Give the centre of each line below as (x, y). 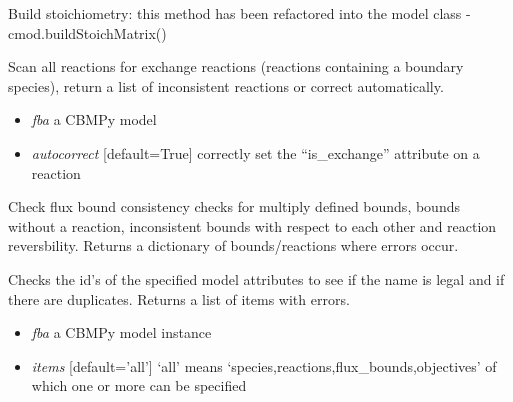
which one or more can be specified (139, 385)
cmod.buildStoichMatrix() (87, 32)
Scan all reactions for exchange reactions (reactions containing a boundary (236, 66)
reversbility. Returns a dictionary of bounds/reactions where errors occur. (233, 245)
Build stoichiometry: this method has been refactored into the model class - (239, 13)
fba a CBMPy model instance (121, 332)
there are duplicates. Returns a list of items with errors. (179, 298)
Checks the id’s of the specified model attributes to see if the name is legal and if (256, 278)
